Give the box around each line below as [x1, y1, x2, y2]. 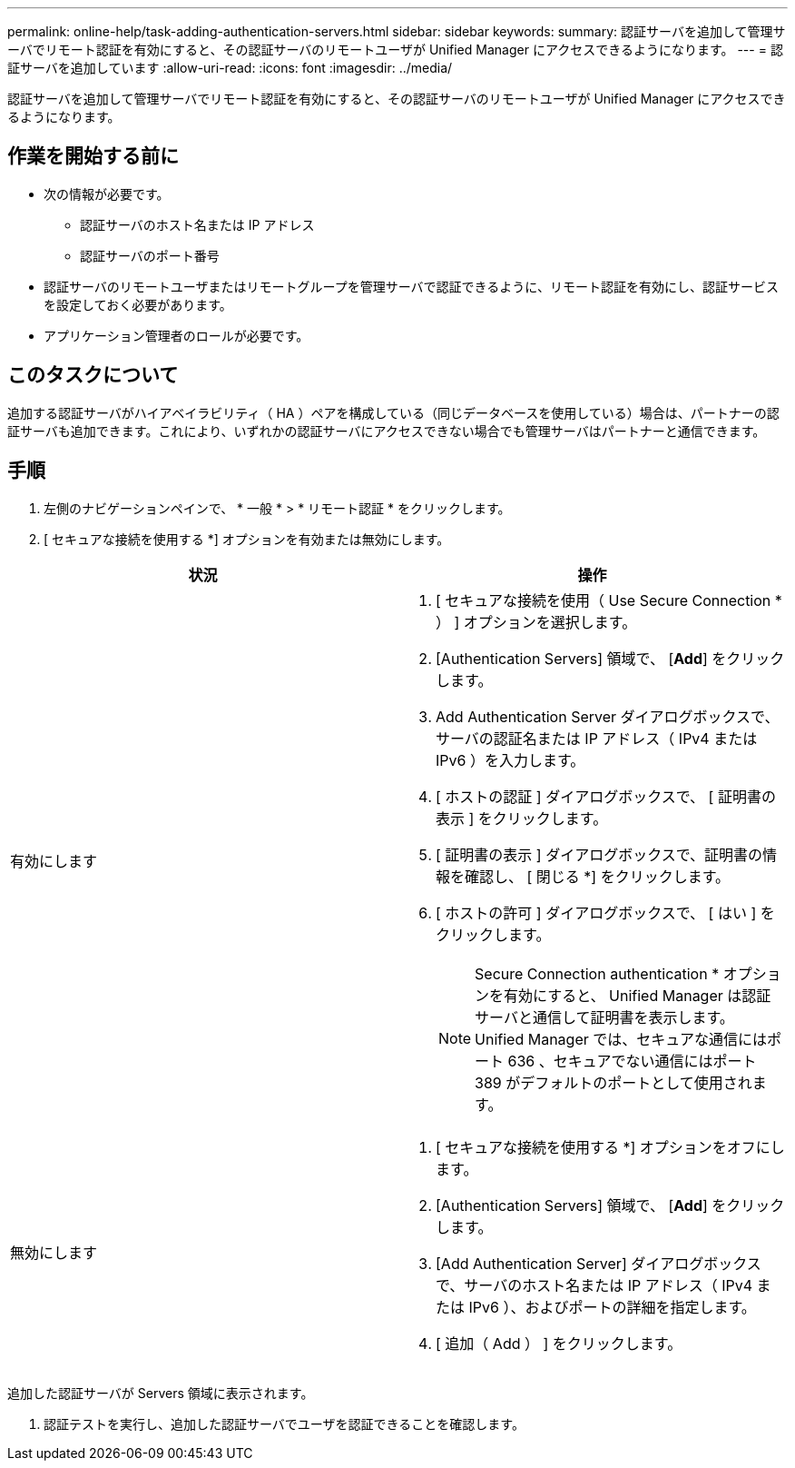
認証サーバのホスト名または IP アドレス [80, 216, 315, 233]
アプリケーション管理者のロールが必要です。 [44, 327, 309, 343]
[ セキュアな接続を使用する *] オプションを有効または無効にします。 [44, 531, 450, 547]
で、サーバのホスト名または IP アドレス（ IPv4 [436, 1275, 753, 1294]
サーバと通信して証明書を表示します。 [475, 1007, 734, 1027]
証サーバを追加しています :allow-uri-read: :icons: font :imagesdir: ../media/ [7, 60, 453, 75]
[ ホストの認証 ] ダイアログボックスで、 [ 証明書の [436, 787, 776, 806]
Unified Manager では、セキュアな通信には [475, 1029, 767, 1048]
